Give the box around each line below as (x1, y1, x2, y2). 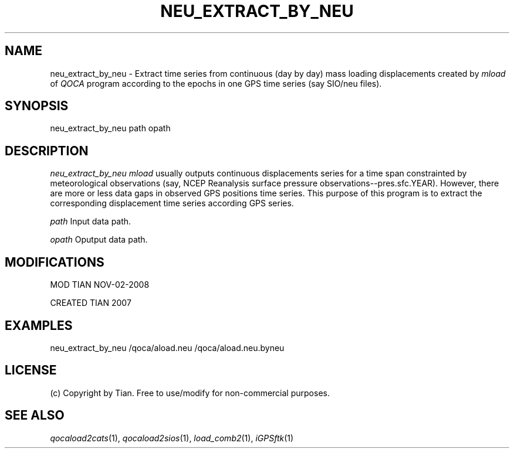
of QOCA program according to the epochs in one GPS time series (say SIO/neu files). (50, 78, 382, 88)
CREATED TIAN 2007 (50, 298, 131, 308)
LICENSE (5, 363, 57, 378)
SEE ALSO (5, 408, 65, 423)
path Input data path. (50, 216, 131, 227)
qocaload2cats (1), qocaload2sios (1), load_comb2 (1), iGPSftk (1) (50, 432, 294, 443)
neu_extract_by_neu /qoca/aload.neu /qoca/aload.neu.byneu (50, 342, 285, 353)
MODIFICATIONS (5, 254, 104, 270)
